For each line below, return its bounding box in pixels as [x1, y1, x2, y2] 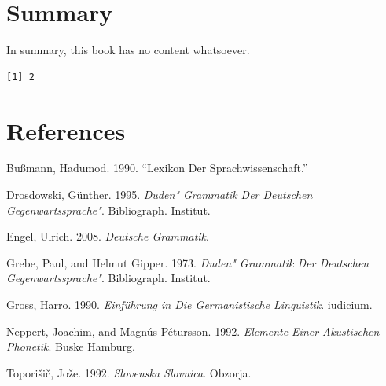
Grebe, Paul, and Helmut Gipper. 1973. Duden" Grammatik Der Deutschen [6, 254, 369, 270]
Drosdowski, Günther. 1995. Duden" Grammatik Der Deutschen [6, 186, 313, 203]
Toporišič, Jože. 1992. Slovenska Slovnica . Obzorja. [6, 364, 252, 380]
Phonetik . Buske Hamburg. [6, 338, 135, 355]
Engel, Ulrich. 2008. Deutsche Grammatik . [6, 228, 209, 244]
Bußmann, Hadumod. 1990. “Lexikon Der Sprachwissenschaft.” [6, 160, 308, 176]
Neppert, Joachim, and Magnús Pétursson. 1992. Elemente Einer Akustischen [6, 322, 380, 339]
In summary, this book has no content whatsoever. [6, 42, 250, 58]
